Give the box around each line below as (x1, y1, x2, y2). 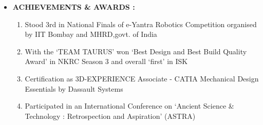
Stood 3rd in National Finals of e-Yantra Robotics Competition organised (25, 18, 257, 29)
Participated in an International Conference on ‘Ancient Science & (25, 100, 234, 111)
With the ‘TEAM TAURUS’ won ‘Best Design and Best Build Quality (25, 46, 247, 56)
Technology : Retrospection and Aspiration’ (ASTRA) (25, 110, 196, 121)
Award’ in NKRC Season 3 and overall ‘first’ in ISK (25, 56, 188, 67)
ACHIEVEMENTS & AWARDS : (12, 2, 135, 12)
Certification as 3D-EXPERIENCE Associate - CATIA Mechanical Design (25, 73, 259, 84)
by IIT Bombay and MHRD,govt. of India (25, 29, 157, 39)
